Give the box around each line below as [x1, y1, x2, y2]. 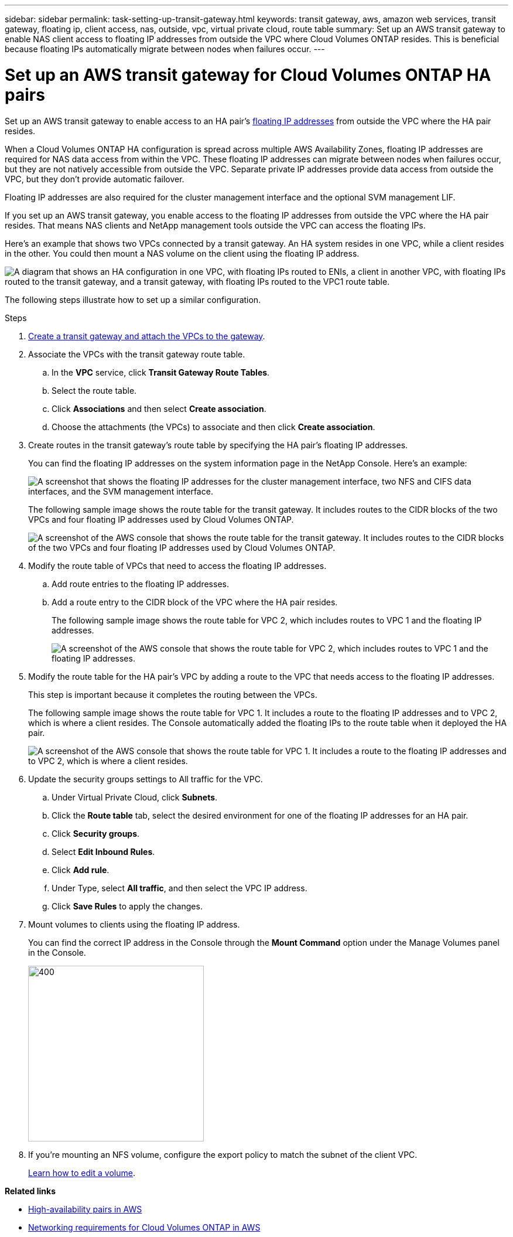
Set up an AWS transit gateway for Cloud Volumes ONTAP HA [5, 64, 491, 85]
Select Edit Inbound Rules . [52, 846, 155, 857]
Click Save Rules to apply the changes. [52, 901, 203, 911]
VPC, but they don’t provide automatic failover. [5, 173, 184, 184]
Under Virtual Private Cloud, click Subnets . [52, 792, 218, 802]
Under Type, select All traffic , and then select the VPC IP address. [52, 882, 307, 893]
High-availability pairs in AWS [28, 1204, 142, 1214]
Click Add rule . [52, 864, 110, 875]
